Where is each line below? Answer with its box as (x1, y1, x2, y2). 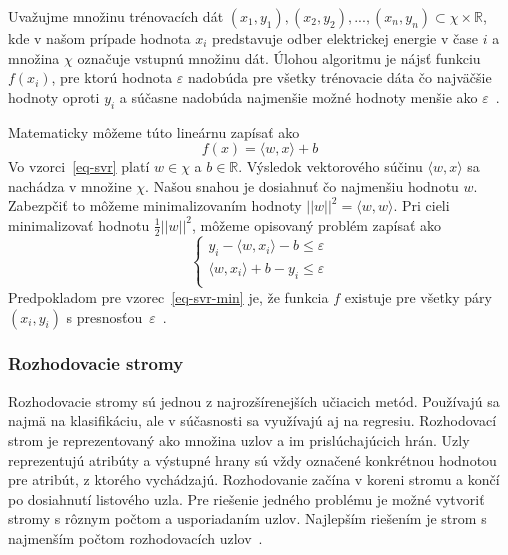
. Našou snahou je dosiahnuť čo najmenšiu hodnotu (145, 175, 459, 196)
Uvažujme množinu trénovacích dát (8, 6, 224, 26)
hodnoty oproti (8, 86, 100, 107)
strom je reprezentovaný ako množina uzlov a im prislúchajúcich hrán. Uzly (8, 429, 470, 450)
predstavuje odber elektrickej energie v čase (212, 28, 478, 48)
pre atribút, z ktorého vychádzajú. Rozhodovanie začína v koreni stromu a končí (8, 469, 500, 490)
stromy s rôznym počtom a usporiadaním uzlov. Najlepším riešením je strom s (8, 508, 487, 529)
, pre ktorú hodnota (51, 67, 173, 88)
